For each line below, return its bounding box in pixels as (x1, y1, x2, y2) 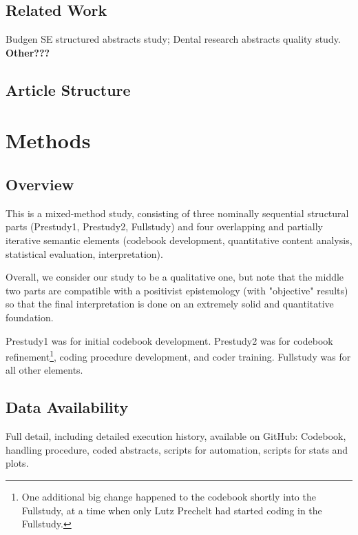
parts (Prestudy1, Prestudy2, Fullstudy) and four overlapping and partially (6, 219, 323, 234)
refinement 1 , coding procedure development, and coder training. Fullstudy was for (6, 347, 351, 363)
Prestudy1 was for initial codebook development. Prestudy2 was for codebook (6, 333, 333, 347)
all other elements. (6, 363, 83, 377)
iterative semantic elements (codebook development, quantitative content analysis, (6, 232, 352, 247)
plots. (6, 456, 29, 470)
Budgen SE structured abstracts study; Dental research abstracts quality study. (6, 32, 341, 46)
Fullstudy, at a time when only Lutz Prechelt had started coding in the (21, 503, 322, 517)
